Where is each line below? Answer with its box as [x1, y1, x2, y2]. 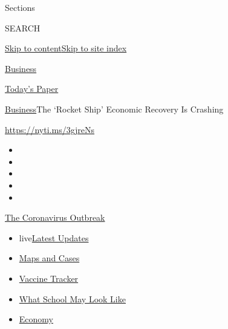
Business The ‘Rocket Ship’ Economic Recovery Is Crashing [5, 102, 224, 115]
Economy [19, 313, 53, 325]
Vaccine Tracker [19, 272, 79, 284]
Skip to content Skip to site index [5, 42, 127, 54]
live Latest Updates [19, 231, 89, 244]
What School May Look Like [19, 292, 126, 305]
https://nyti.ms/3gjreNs [5, 123, 95, 135]
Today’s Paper [5, 82, 59, 95]
